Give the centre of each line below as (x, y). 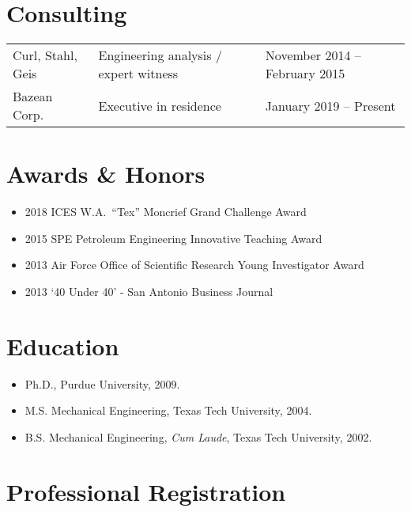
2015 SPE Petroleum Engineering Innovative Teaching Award (173, 238)
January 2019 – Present (330, 105)
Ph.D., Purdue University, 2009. (102, 383)
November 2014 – (313, 55)
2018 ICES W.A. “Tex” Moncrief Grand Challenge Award (166, 212)
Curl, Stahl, (45, 55)
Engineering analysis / (160, 55)
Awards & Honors (106, 174)
